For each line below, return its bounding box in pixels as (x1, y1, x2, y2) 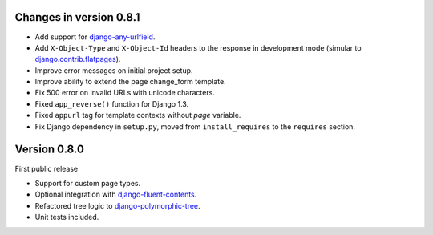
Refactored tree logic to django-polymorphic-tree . (34, 201, 200, 210)
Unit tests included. (34, 213, 99, 222)
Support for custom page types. (34, 178, 141, 188)
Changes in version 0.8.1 (14, 10, 140, 24)
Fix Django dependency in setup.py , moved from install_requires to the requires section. (34, 121, 356, 132)
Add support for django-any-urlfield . (34, 32, 156, 42)
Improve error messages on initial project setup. (34, 65, 193, 75)
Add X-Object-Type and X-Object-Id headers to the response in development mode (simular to (34, 43, 362, 52)
